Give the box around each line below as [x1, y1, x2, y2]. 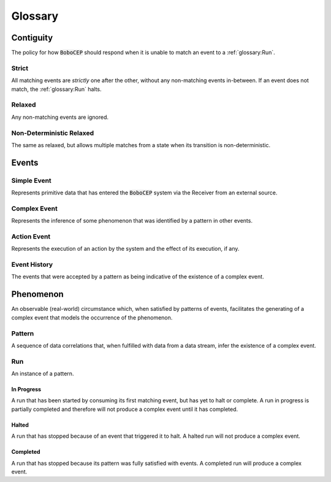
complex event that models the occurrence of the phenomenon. [11, 313, 173, 321]
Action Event [11, 232, 51, 240]
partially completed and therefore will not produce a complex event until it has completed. [11, 405, 238, 413]
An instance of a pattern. [11, 370, 74, 377]
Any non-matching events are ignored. [11, 113, 109, 121]
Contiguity [11, 33, 53, 43]
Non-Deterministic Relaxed [11, 129, 94, 137]
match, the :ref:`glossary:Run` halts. [11, 85, 102, 93]
